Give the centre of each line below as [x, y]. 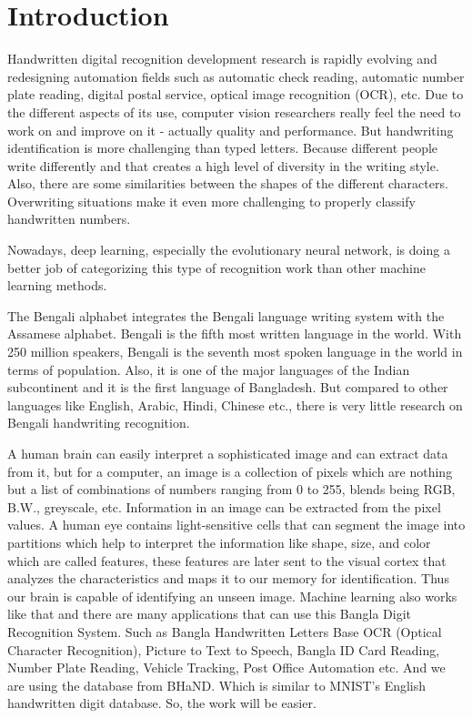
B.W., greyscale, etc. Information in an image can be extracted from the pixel [224, 506]
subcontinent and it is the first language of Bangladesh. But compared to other [228, 387]
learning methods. [57, 285]
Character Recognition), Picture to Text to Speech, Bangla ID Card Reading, [224, 649]
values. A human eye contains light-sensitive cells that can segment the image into [236, 525]
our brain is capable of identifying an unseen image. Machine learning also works [232, 596]
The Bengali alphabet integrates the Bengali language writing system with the [226, 315]
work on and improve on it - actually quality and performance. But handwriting [231, 130]
